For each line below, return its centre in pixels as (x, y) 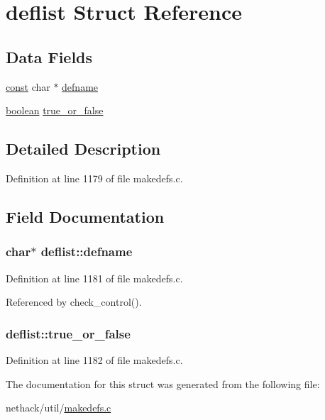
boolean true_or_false (55, 110)
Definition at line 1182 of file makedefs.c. (94, 359)
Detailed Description (83, 149)
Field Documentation (85, 216)
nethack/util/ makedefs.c (59, 408)
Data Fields (49, 56)
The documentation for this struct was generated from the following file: (163, 383)
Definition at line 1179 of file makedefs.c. (94, 178)
